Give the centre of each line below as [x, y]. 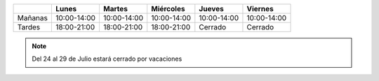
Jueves [211, 9]
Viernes [260, 9]
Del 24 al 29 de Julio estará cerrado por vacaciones [107, 59]
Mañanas [33, 18]
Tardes [29, 27]
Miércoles [168, 9]
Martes [115, 9]
